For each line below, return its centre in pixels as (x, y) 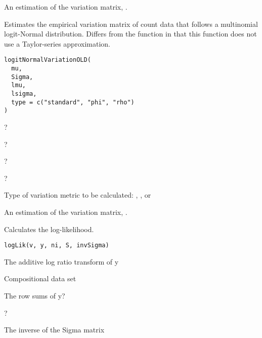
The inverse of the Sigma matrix (54, 330)
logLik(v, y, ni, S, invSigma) (57, 246)
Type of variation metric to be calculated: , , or (78, 195)
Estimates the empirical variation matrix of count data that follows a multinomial (131, 24)
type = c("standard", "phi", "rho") (73, 102)
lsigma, (24, 94)
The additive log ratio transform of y (61, 261)
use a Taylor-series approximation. (57, 43)
